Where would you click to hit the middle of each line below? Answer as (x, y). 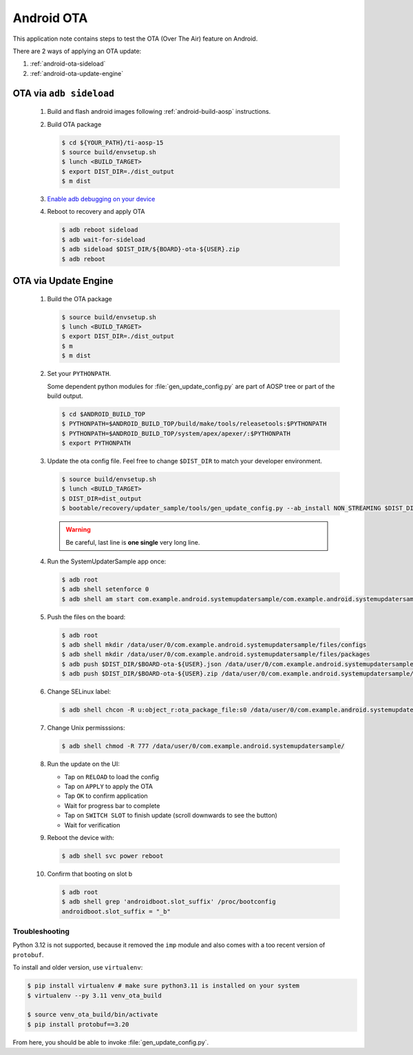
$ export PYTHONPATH (96, 443)
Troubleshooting (41, 932)
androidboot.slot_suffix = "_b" (116, 911)
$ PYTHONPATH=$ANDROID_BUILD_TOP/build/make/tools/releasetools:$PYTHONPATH (194, 424)
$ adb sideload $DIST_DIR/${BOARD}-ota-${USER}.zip (151, 249)
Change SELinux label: (79, 692)
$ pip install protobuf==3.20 (78, 1024)
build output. (65, 396)
